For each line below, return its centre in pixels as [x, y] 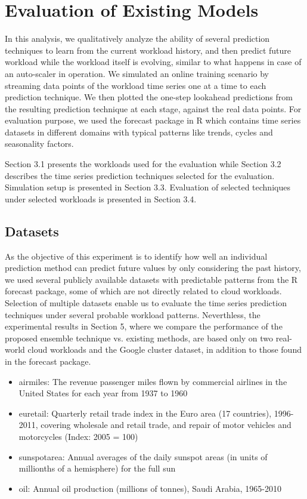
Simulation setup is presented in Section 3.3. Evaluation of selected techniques [148, 187]
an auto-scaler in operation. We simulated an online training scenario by [137, 73]
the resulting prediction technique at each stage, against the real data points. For [153, 108]
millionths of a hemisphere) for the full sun [97, 468]
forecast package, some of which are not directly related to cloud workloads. [143, 291]
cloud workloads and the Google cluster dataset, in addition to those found [165, 349]
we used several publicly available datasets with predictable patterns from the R [151, 279]
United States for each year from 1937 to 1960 [103, 393]
